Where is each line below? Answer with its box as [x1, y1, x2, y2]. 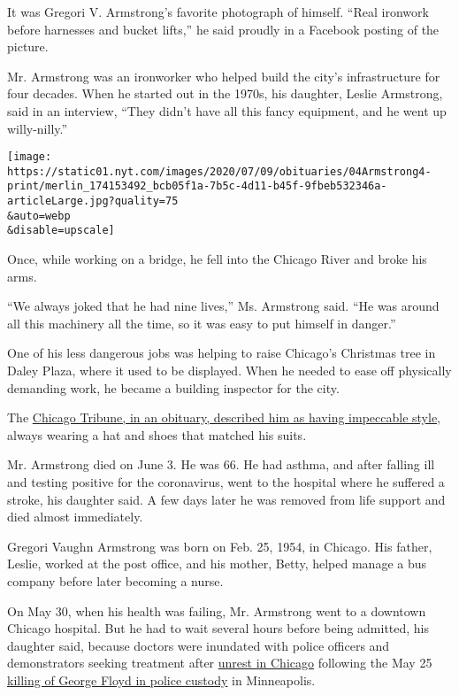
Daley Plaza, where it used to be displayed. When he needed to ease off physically [7, 361, 452, 380]
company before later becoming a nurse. [7, 572, 224, 590]
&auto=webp [7, 209, 71, 222]
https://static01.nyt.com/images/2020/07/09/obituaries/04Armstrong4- [7, 165, 432, 178]
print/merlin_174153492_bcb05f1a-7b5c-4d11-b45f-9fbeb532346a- [7, 180, 387, 193]
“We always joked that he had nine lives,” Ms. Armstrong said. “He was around [7, 297, 440, 315]
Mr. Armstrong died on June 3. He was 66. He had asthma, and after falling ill [7, 455, 435, 474]
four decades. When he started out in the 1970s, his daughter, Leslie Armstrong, [7, 84, 443, 103]
